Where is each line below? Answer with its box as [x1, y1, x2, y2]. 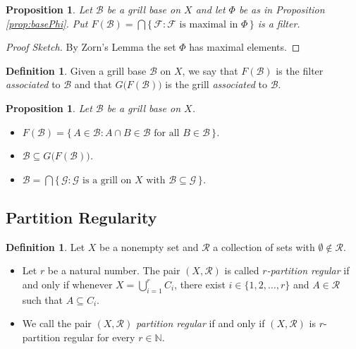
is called [224, 263, 259, 278]
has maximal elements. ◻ [189, 39, 300, 54]
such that [22, 292, 63, 307]
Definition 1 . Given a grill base [6, 63, 147, 78]
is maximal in [179, 19, 238, 30]
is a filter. [257, 16, 300, 30]
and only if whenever [22, 276, 113, 291]
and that [74, 77, 112, 92]
